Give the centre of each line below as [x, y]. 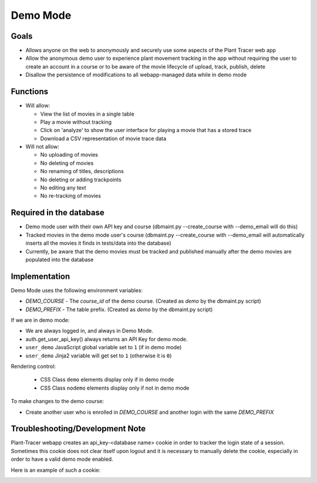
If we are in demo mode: [40, 320]
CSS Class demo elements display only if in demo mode [107, 380]
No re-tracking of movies [70, 196]
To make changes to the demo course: [57, 401]
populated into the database [60, 259]
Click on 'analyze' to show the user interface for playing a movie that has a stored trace [146, 130]
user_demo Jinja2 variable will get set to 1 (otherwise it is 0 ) [99, 356]
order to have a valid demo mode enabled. [62, 459]
